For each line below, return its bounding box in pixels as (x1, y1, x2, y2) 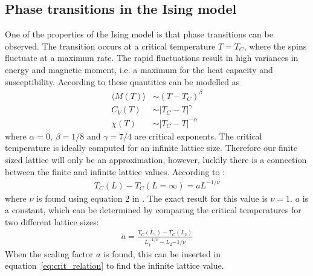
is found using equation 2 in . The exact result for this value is (36, 191, 268, 204)
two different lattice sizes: (5, 215, 99, 228)
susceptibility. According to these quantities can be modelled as (5, 75, 240, 88)
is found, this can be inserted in (103, 247, 221, 260)
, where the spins (244, 39, 307, 52)
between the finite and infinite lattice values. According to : (5, 165, 225, 178)
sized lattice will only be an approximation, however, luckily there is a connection (5, 153, 307, 165)
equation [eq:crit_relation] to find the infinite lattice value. (5, 259, 224, 272)
